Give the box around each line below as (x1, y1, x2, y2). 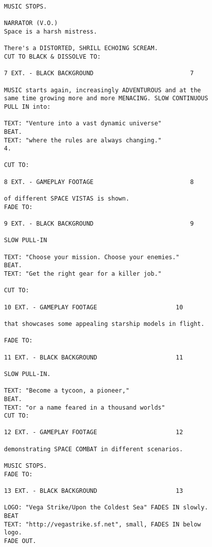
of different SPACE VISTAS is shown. (4, 195, 129, 203)
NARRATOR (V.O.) (4, 20, 58, 27)
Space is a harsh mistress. (4, 28, 97, 35)
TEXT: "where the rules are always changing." (4, 136, 161, 144)
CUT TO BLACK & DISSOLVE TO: (4, 53, 101, 60)
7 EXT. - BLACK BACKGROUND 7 (4, 70, 194, 77)
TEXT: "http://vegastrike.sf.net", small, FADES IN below (4, 520, 201, 528)
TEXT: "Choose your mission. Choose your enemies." (4, 253, 179, 261)
